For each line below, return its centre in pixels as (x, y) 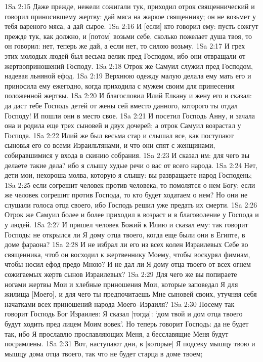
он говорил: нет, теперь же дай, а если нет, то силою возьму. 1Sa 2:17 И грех (125, 46)
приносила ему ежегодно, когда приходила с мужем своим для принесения (120, 85)
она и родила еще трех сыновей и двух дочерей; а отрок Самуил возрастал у (123, 125)
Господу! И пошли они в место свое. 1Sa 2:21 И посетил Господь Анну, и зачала (130, 115)
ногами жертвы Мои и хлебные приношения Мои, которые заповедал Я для (121, 284)
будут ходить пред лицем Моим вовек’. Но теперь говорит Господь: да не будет (127, 324)
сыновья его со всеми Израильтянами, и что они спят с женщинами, (110, 145)
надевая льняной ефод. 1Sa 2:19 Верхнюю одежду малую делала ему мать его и (128, 76)
